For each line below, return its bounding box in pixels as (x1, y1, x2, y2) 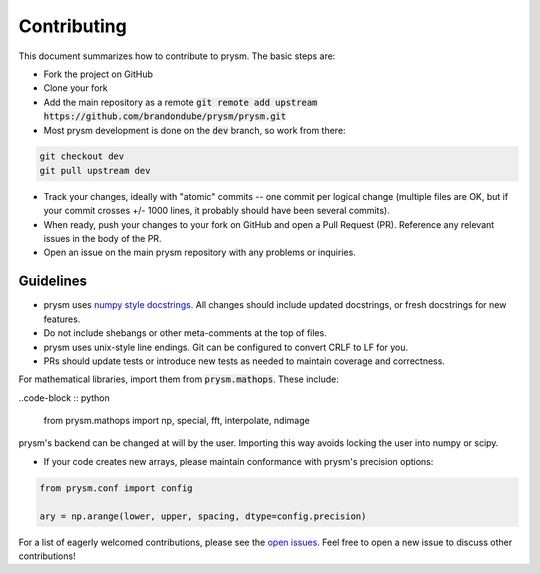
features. (43, 313, 81, 325)
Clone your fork (43, 82, 109, 94)
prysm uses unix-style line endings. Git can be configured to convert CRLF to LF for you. (43, 341, 409, 353)
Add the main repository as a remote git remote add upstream (43, 96, 318, 108)
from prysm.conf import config (39, 482, 194, 494)
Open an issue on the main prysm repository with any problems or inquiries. (43, 246, 357, 259)
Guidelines (18, 273, 87, 290)
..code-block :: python (18, 391, 110, 404)
